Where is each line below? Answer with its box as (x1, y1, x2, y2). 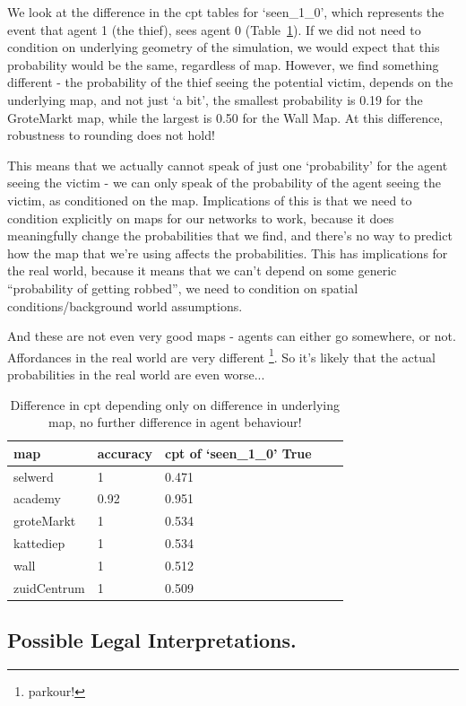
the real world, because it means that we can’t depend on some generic (7, 261, 397, 280)
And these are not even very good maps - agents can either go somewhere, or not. (7, 327, 456, 345)
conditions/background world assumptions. (7, 296, 243, 315)
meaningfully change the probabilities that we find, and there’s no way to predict (7, 226, 453, 245)
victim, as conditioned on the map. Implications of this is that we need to (7, 190, 412, 209)
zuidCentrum (13, 578, 85, 597)
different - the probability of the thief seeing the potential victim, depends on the (7, 73, 453, 92)
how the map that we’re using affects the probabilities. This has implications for (7, 243, 448, 262)
